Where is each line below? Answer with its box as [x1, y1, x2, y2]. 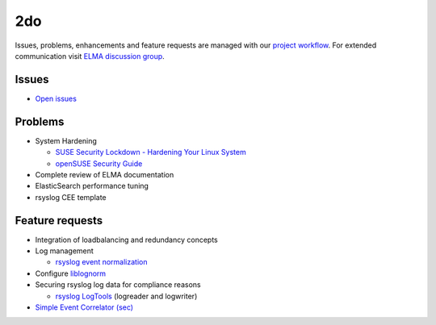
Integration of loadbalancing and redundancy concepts [35, 235, 218, 244]
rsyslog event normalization [55, 257, 148, 267]
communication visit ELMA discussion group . [15, 51, 165, 60]
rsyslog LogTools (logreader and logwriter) [55, 291, 198, 301]
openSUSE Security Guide [55, 158, 143, 169]
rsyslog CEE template [35, 192, 107, 202]
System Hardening [35, 135, 97, 145]
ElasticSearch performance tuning [35, 181, 149, 191]
